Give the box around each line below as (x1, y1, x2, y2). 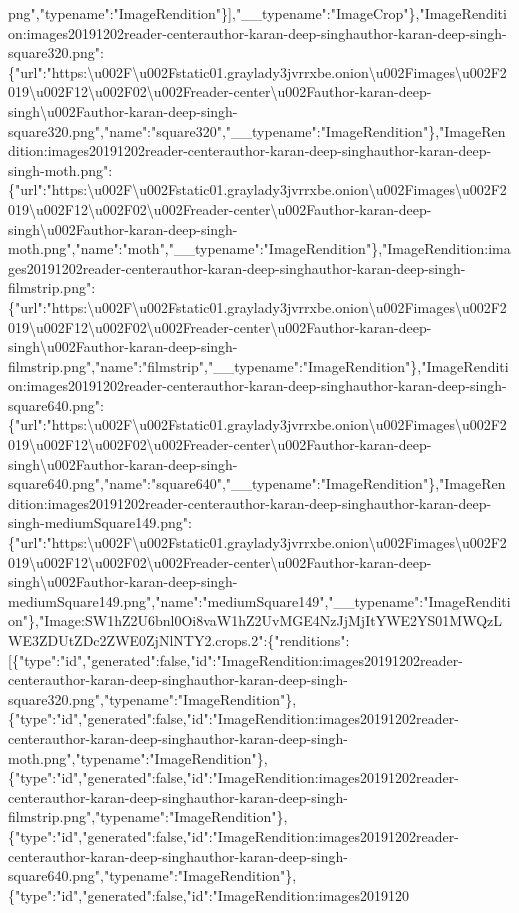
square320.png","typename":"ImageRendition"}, (8, 688, 297, 709)
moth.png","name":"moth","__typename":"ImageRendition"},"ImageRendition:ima (8, 238, 511, 259)
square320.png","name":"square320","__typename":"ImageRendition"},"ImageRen (8, 120, 506, 141)
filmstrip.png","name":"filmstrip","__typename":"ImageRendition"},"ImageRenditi (8, 355, 509, 376)
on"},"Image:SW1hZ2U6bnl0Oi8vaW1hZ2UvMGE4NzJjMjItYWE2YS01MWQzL (8, 610, 503, 631)
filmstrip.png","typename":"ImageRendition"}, (8, 806, 288, 827)
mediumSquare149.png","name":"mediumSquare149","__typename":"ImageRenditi (8, 590, 511, 611)
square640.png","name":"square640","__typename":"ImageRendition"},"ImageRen (8, 473, 506, 494)
